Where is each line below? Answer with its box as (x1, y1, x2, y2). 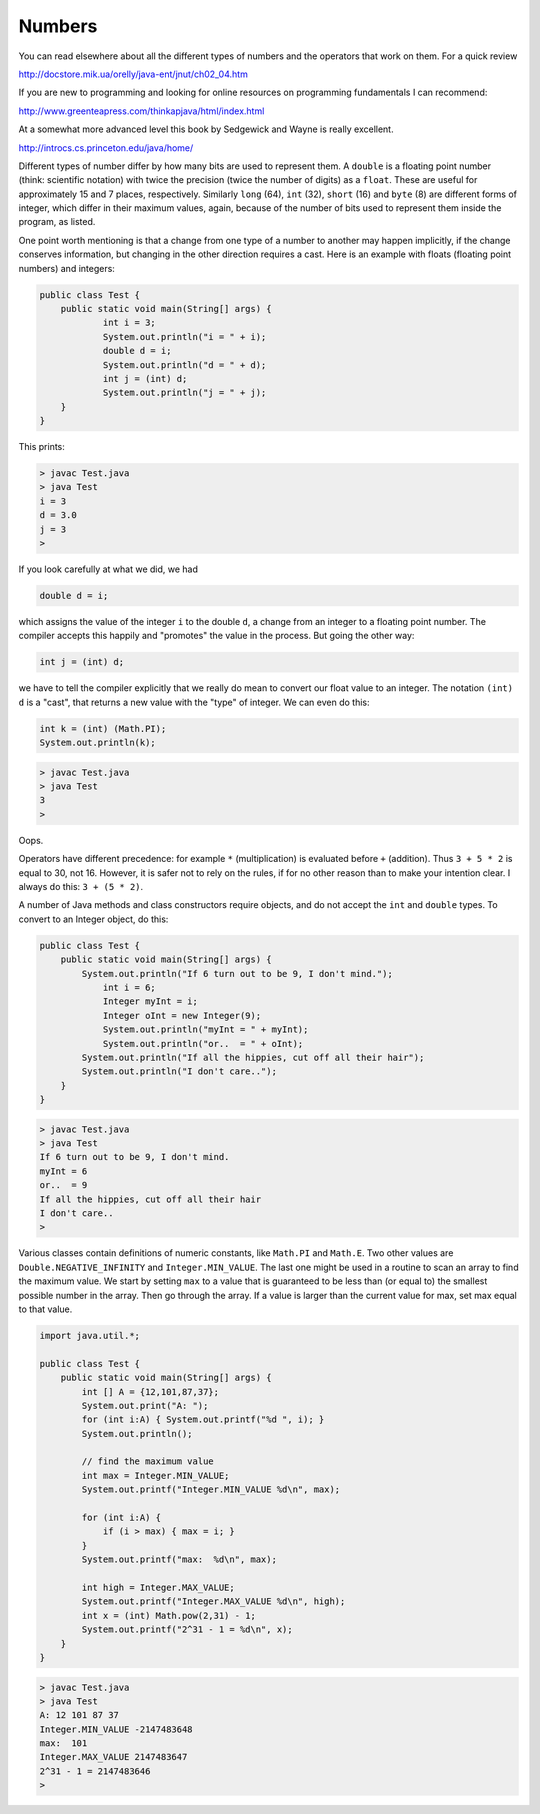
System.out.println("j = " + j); (102, 387, 267, 399)
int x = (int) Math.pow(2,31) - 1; (81, 1610, 257, 1621)
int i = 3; (102, 317, 157, 329)
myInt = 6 (39, 1165, 88, 1177)
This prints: (18, 441, 65, 453)
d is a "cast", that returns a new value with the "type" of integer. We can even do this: (18, 696, 370, 708)
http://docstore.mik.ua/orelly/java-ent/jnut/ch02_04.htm (18, 68, 249, 80)
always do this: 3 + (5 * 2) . (18, 881, 144, 893)
